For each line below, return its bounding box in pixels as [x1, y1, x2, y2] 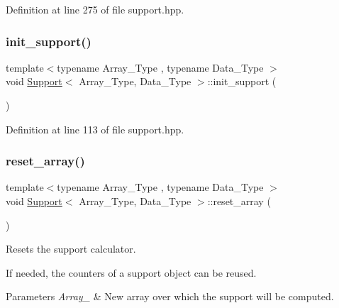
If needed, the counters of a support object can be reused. [6, 265, 257, 280]
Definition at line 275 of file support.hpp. [6, 2, 184, 16]
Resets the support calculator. [6, 241, 136, 256]
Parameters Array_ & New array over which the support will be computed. [6, 289, 334, 304]
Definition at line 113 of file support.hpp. [6, 121, 184, 136]
